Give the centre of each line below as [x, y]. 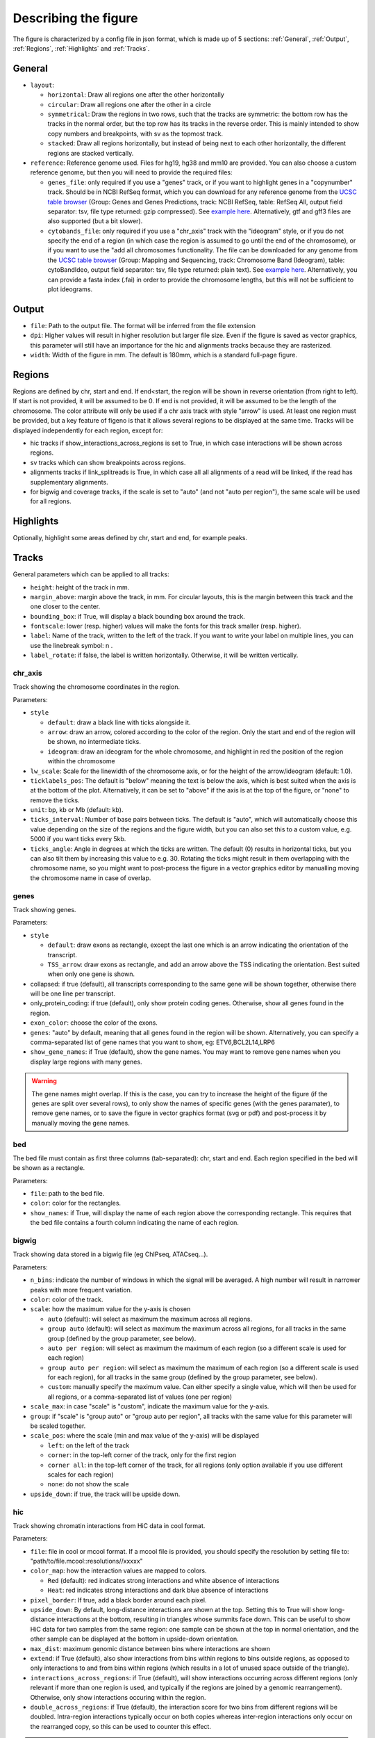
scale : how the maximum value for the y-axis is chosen [110, 1309]
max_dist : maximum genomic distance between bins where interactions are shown [150, 1648]
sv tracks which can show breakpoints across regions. [108, 462]
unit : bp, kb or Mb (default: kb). [77, 810]
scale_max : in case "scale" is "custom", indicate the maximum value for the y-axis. [150, 1406]
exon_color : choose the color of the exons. [94, 1023]
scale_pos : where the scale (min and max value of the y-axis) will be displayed [145, 1436]
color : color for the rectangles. [76, 1203]
